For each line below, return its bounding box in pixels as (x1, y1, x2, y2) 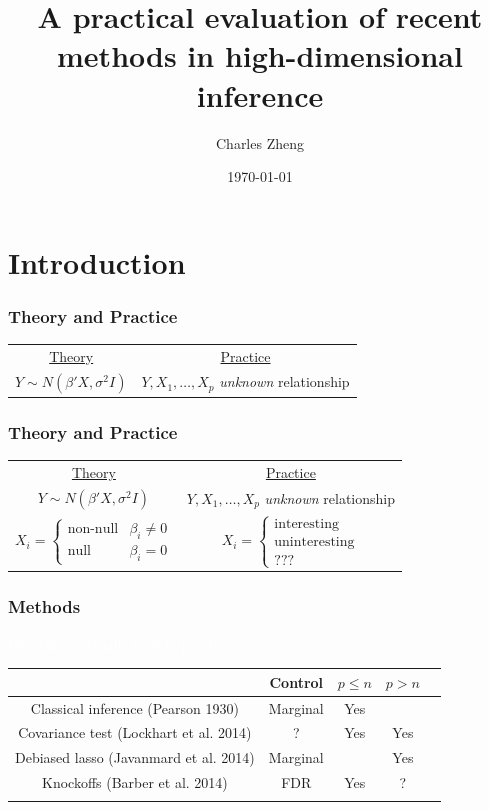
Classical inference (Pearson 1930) (30, 697, 239, 718)
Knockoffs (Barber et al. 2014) (41, 772, 228, 793)
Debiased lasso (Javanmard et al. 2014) (15, 747, 255, 768)
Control (269, 671, 324, 692)
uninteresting (274, 534, 355, 549)
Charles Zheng (215, 132, 304, 153)
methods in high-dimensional (57, 35, 463, 76)
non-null (67, 522, 119, 537)
